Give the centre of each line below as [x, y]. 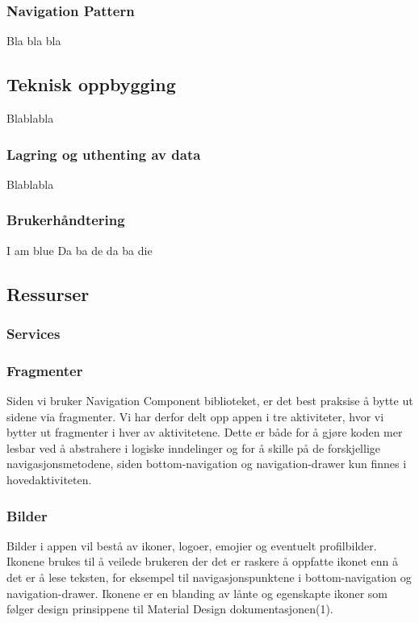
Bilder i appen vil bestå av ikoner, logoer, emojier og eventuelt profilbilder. [192, 545]
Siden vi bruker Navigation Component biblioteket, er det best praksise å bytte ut [210, 401]
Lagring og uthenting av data [104, 154]
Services [34, 333]
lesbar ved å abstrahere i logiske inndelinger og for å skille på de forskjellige [194, 447]
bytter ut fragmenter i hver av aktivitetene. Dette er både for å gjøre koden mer [205, 432]
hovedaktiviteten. [49, 480]
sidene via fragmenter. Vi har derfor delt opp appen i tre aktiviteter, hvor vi [195, 416]
